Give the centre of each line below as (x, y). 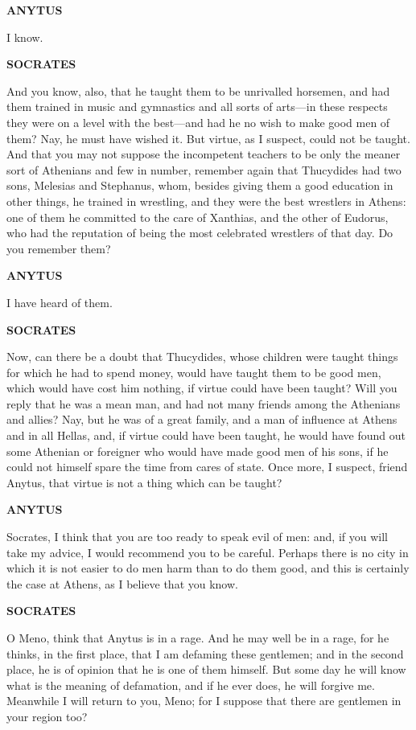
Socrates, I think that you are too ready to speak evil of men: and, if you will (197, 537)
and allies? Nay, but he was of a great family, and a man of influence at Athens (202, 419)
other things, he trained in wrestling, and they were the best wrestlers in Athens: (206, 201)
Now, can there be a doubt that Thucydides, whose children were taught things (202, 357)
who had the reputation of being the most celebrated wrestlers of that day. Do (200, 233)
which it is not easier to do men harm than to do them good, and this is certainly (208, 568)
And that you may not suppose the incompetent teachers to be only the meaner (204, 154)
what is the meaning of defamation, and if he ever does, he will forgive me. (191, 685)
